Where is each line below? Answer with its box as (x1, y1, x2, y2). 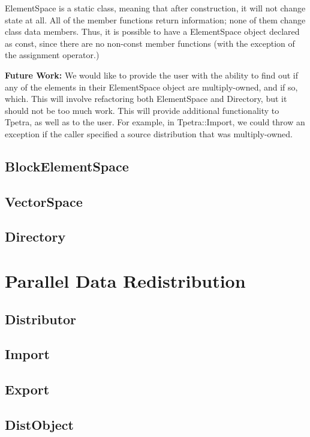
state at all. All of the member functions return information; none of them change (5, 13, 306, 26)
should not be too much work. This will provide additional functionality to (5, 104, 279, 116)
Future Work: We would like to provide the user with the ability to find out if (5, 68, 299, 81)
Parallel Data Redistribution (5, 269, 246, 293)
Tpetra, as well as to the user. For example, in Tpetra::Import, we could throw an (5, 116, 305, 128)
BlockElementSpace (5, 156, 129, 175)
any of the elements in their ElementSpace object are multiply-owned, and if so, (5, 80, 298, 93)
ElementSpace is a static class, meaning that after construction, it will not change (5, 2, 306, 14)
